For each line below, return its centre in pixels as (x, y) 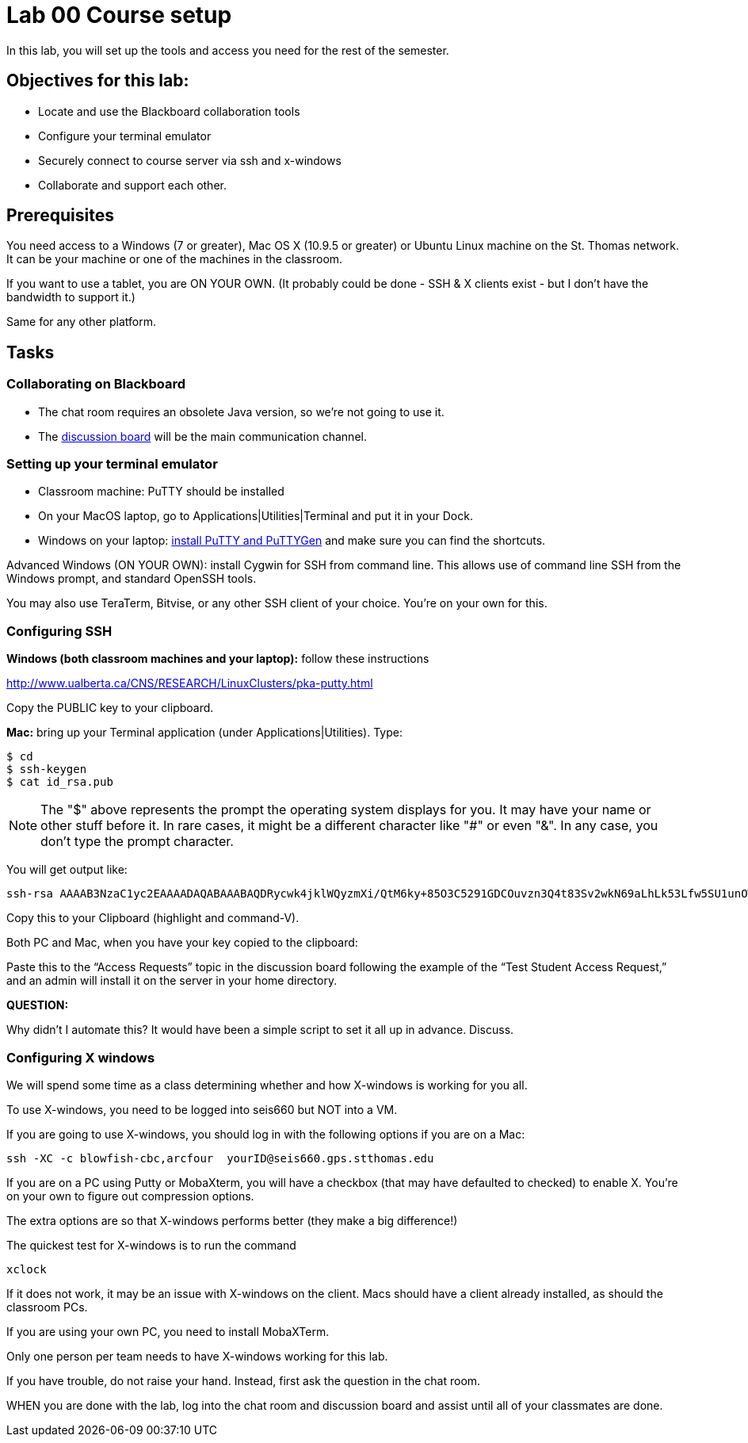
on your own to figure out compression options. (130, 1196)
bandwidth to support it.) (71, 297)
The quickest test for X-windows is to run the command (151, 1245)
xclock (27, 1269)
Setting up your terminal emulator (112, 464)
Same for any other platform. (81, 322)
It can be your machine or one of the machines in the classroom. (175, 259)
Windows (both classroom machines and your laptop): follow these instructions (218, 659)
